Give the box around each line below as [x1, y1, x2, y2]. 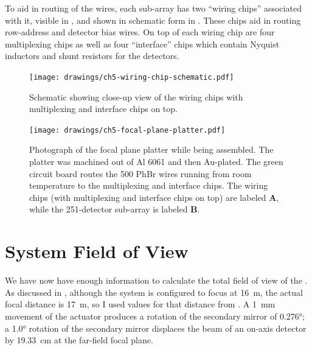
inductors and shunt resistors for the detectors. [5, 49, 179, 62]
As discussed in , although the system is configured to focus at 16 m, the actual [5, 285, 303, 298]
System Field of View [5, 239, 189, 264]
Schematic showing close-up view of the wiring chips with [29, 90, 243, 103]
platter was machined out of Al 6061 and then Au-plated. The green [29, 155, 283, 168]
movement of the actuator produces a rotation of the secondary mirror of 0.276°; [5, 309, 305, 322]
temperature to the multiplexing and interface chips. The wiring [29, 179, 268, 192]
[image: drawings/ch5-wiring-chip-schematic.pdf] [29, 72, 234, 82]
